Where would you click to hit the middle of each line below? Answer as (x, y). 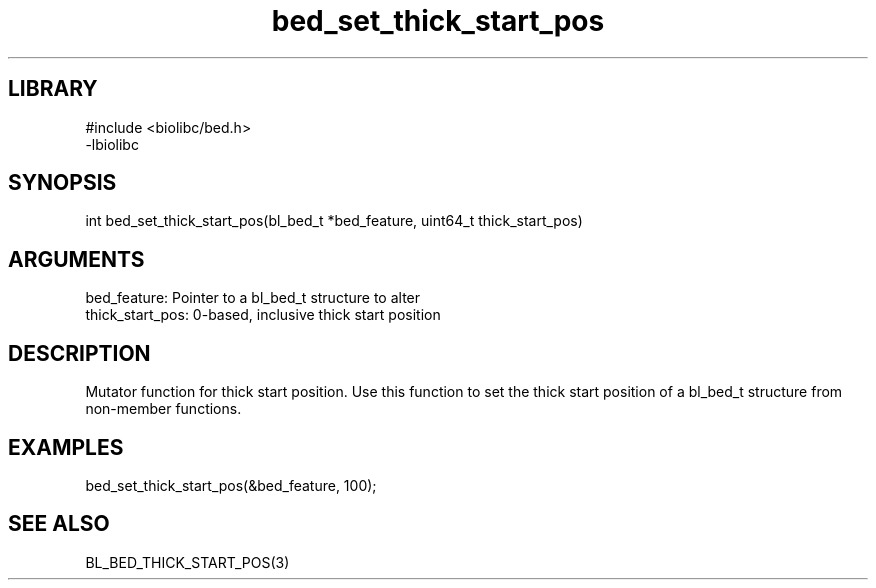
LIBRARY (53, 89)
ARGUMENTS (76, 259)
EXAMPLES (66, 447)
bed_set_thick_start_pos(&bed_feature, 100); (231, 485)
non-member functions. (163, 409)
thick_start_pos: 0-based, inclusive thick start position (263, 315)
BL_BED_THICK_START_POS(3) (187, 562)
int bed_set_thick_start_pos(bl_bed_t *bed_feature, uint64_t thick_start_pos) (334, 221)
